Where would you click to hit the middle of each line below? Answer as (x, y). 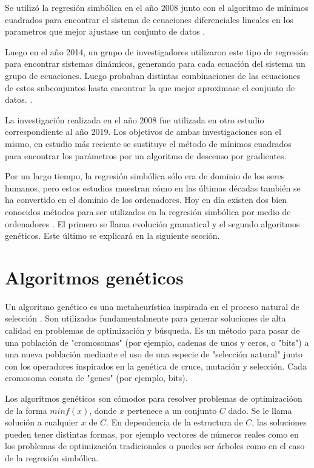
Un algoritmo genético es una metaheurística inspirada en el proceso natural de (152, 306)
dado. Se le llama (260, 410)
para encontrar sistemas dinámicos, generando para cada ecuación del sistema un (155, 64)
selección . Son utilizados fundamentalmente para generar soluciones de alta (145, 318)
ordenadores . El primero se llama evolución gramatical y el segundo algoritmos (152, 223)
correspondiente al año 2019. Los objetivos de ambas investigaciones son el (143, 132)
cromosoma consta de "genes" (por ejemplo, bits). (96, 378)
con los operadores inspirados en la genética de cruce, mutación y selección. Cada (156, 366)
